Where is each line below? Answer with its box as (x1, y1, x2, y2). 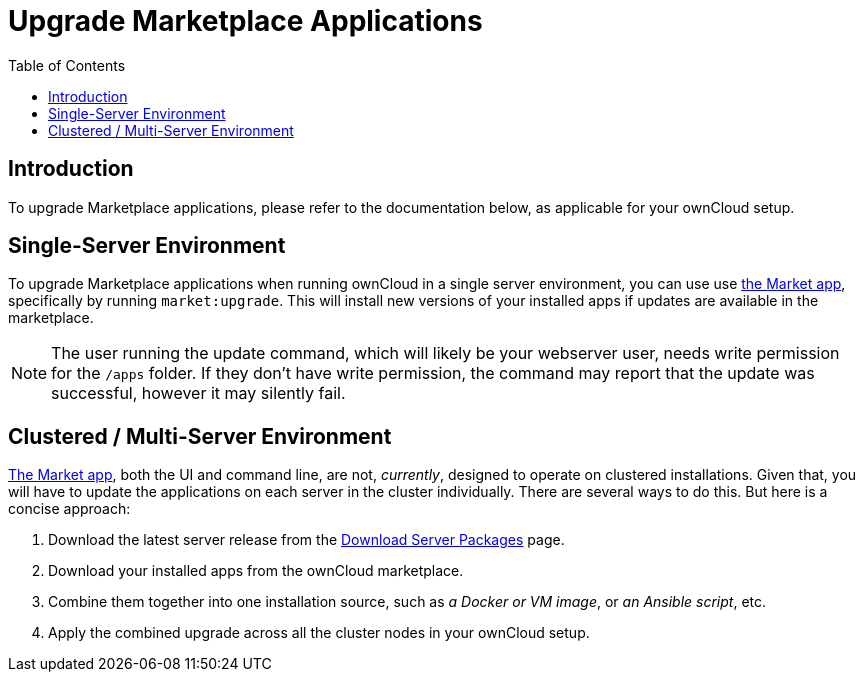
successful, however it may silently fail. (51, 383, 346, 404)
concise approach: (8, 500, 131, 518)
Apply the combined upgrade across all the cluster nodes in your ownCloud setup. (48, 624, 590, 642)
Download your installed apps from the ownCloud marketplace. (48, 562, 464, 580)
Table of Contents (8, 56, 126, 74)
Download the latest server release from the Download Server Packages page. (48, 531, 565, 549)
